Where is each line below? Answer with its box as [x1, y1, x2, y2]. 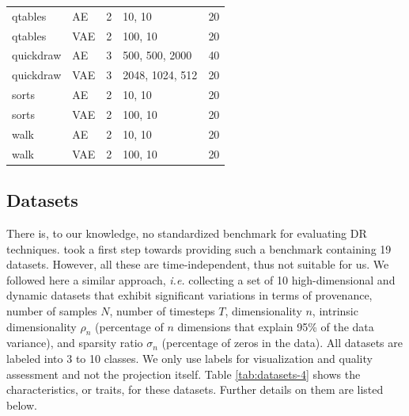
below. [6, 396, 37, 413]
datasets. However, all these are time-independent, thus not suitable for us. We [6, 256, 389, 273]
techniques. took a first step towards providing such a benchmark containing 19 [6, 240, 392, 257]
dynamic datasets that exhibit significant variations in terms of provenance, [6, 287, 373, 303]
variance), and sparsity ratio [6, 334, 143, 351]
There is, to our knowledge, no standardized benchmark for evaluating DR [6, 224, 367, 241]
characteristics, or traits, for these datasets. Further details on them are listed [6, 381, 384, 398]
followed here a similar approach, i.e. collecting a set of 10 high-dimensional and [6, 271, 396, 288]
